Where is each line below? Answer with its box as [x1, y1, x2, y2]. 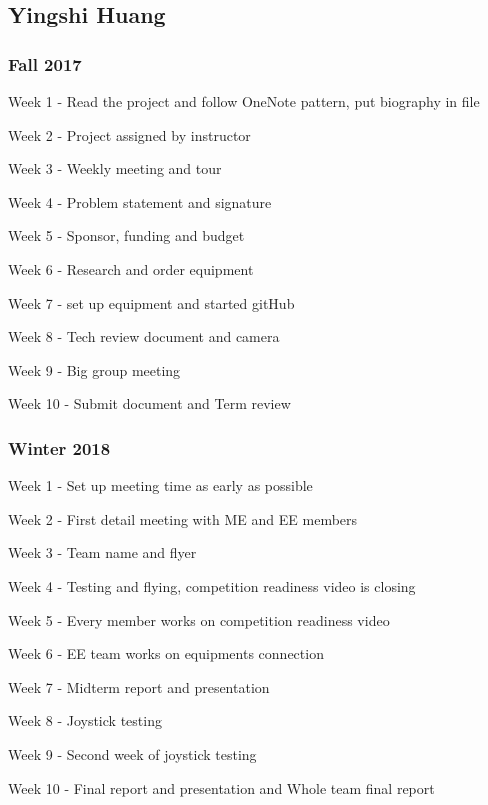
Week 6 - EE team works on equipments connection [8, 643, 324, 664]
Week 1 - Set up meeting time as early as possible [8, 475, 313, 496]
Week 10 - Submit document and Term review [8, 393, 291, 414]
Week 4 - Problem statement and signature [8, 191, 272, 212]
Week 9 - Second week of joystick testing [8, 743, 257, 764]
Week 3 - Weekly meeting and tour [8, 158, 222, 179]
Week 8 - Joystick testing [8, 710, 162, 731]
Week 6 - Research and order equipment [8, 258, 254, 279]
